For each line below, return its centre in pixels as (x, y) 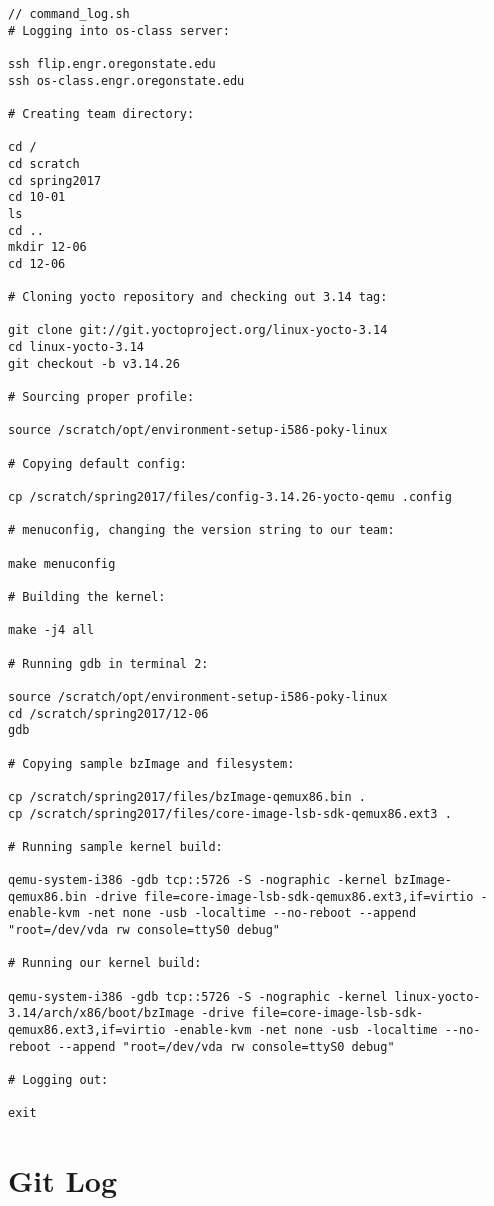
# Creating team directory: (101, 113)
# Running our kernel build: (105, 963)
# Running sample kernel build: (115, 846)
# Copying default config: (97, 463)
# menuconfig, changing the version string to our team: (201, 530)
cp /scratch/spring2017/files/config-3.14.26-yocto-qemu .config (230, 497)
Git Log (63, 1180)
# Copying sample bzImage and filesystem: (151, 763)
